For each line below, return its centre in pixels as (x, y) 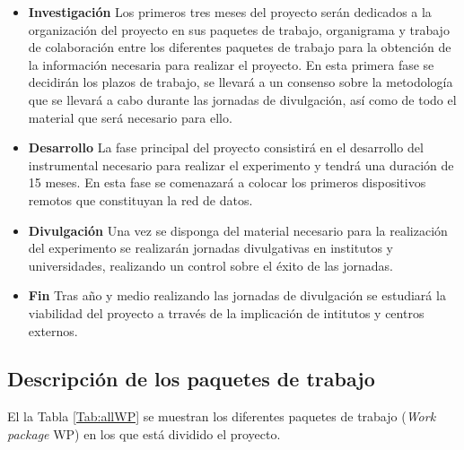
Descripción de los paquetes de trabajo (191, 379)
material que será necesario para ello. (130, 117)
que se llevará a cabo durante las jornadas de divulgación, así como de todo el (242, 99)
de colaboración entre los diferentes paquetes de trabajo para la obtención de (240, 47)
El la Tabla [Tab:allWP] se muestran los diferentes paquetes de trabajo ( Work (222, 416)
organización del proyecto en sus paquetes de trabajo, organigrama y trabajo (239, 29)
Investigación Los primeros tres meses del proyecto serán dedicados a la (230, 12)
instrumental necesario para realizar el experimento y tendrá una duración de (241, 164)
